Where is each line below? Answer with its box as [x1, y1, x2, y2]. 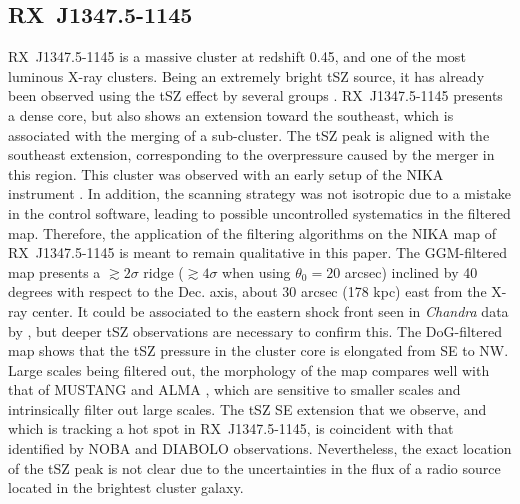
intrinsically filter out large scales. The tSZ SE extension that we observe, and [8, 398, 487, 419]
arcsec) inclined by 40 [344, 261, 478, 282]
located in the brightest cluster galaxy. [8, 477, 244, 498]
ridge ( [143, 261, 184, 282]
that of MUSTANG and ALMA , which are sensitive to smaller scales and [8, 379, 461, 400]
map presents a [8, 261, 101, 282]
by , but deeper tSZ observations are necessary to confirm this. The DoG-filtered [8, 320, 503, 341]
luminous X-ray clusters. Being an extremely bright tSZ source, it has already [8, 65, 485, 86]
